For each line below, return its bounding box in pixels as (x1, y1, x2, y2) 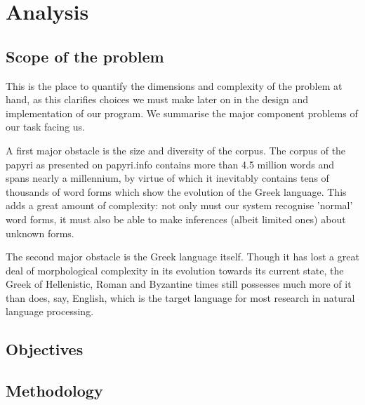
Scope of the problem (6, 45, 164, 67)
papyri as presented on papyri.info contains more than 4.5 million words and (6, 157, 334, 171)
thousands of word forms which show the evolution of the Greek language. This (6, 184, 347, 199)
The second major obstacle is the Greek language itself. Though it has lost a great (6, 249, 359, 264)
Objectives (6, 338, 84, 360)
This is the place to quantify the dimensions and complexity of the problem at (6, 78, 343, 93)
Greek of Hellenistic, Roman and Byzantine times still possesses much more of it (6, 277, 352, 291)
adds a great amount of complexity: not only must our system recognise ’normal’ (6, 198, 353, 213)
